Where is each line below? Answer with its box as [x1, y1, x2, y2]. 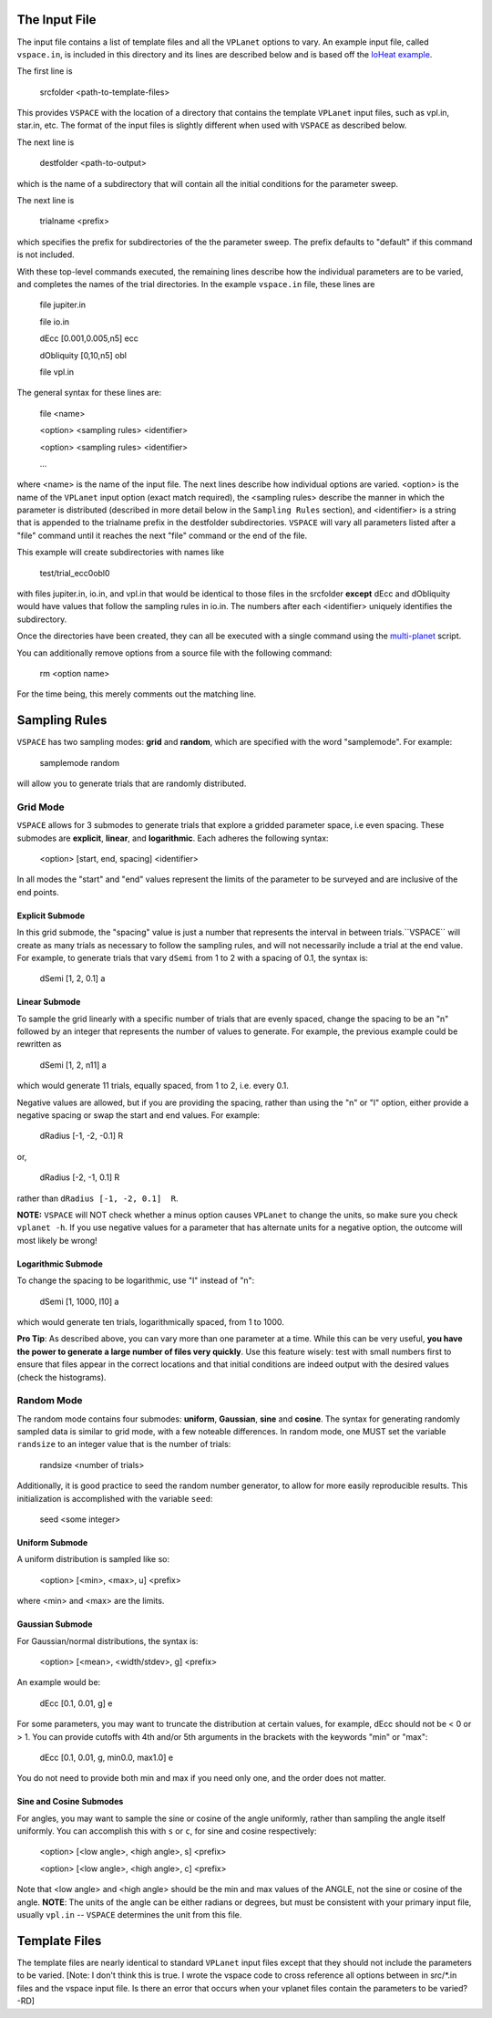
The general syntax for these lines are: [16, 388, 162, 398]
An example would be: [16, 1677, 101, 1688]
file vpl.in [39, 366, 75, 378]
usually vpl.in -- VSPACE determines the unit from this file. [16, 1909, 242, 1920]
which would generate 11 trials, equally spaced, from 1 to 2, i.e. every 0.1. [16, 1081, 289, 1092]
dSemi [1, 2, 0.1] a [39, 973, 106, 984]
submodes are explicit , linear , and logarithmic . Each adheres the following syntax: [16, 833, 329, 843]
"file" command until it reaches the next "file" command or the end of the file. [16, 530, 308, 541]
